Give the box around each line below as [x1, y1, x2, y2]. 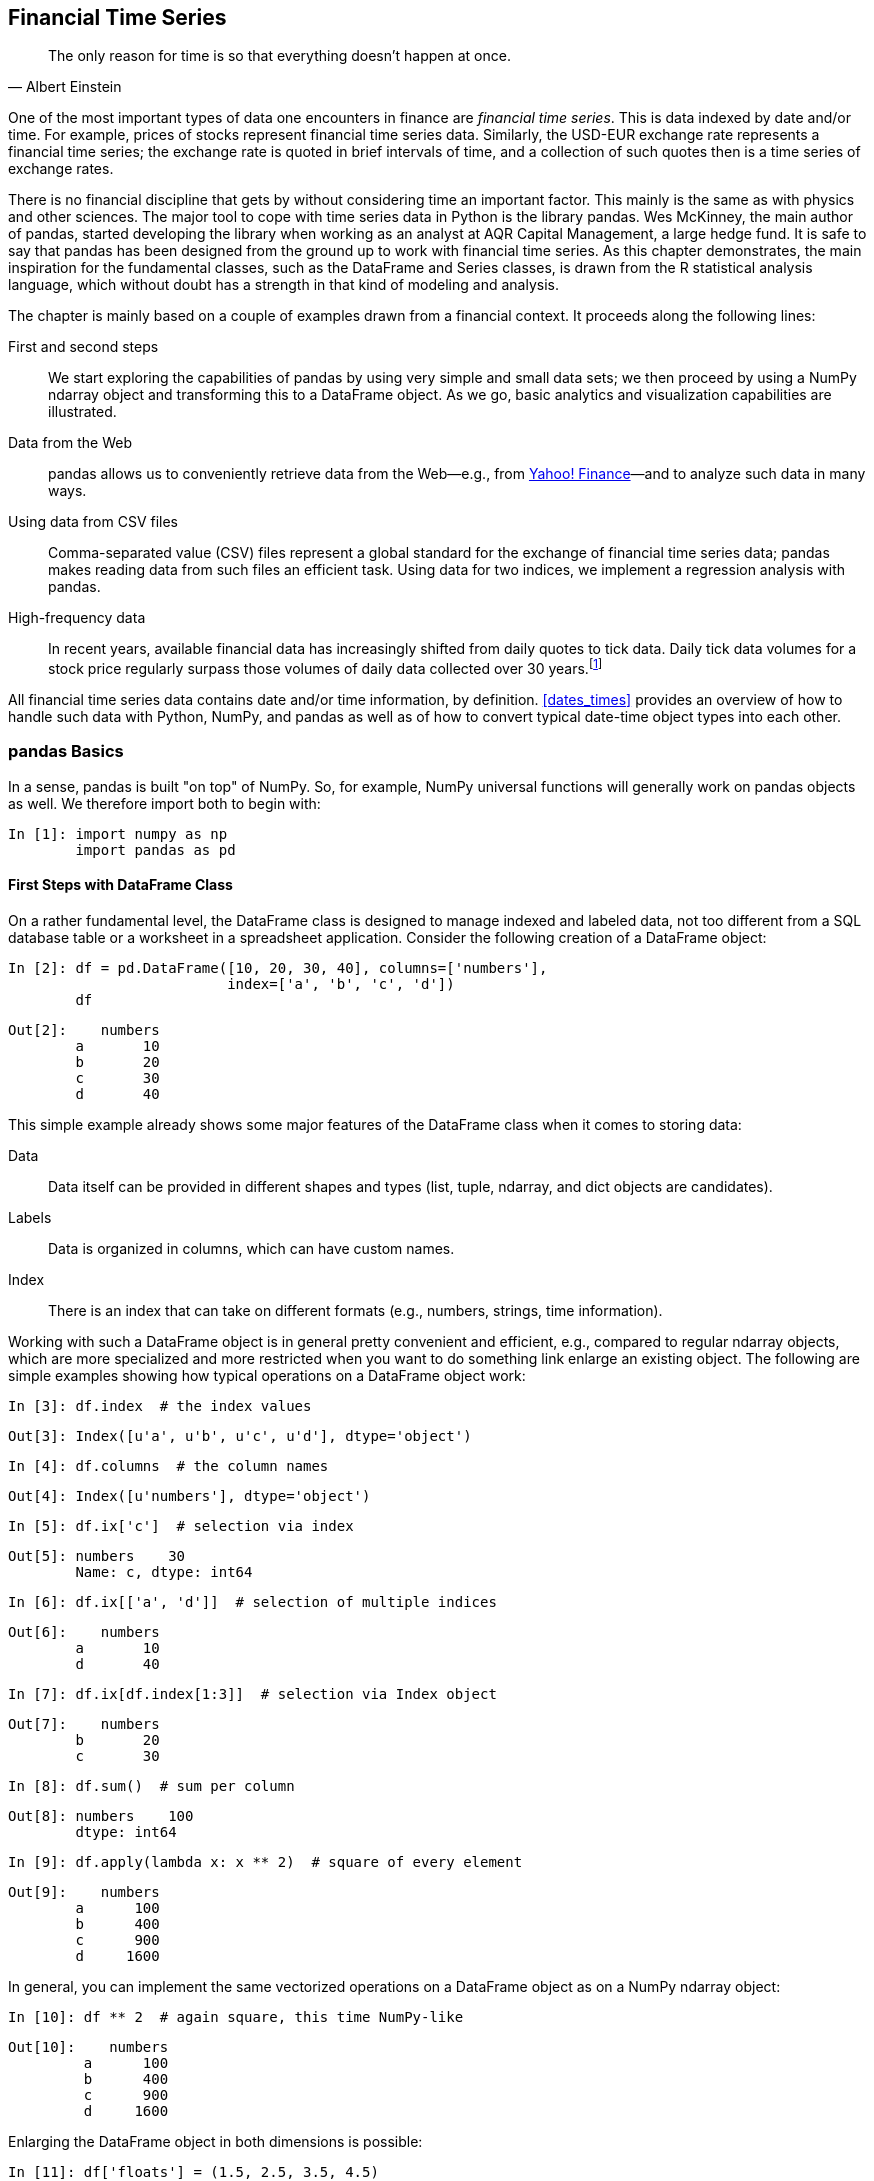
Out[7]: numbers [8, 1716, 160, 1733]
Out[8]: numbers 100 [8, 1808, 194, 1825]
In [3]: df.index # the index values [8, 1398, 312, 1415]
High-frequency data [8, 609, 146, 627]
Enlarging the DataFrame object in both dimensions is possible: [8, 2133, 423, 2151]
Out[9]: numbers [8, 1884, 160, 1901]
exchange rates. [8, 160, 114, 178]
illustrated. [48, 403, 117, 421]
